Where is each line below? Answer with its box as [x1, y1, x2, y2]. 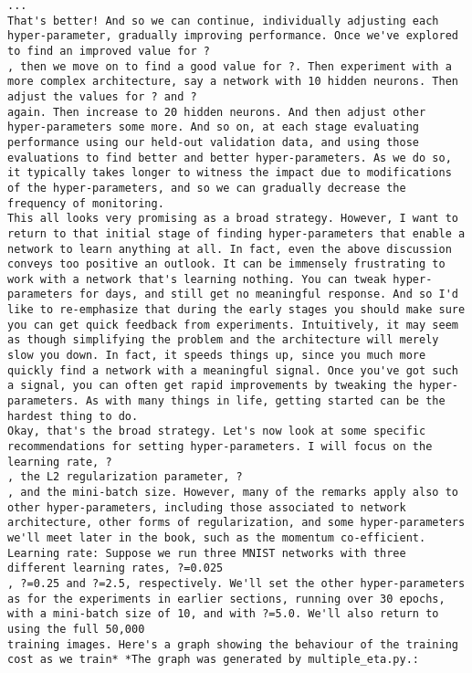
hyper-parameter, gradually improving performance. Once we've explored [7, 29, 458, 43]
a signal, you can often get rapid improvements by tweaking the [7, 379, 413, 393]
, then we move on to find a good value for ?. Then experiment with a [7, 59, 452, 73]
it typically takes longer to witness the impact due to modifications [7, 166, 452, 180]
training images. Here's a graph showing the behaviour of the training [7, 637, 458, 651]
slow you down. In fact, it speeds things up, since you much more [7, 349, 426, 363]
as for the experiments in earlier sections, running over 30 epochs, [7, 592, 446, 605]
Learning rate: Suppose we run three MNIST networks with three [7, 546, 406, 560]
